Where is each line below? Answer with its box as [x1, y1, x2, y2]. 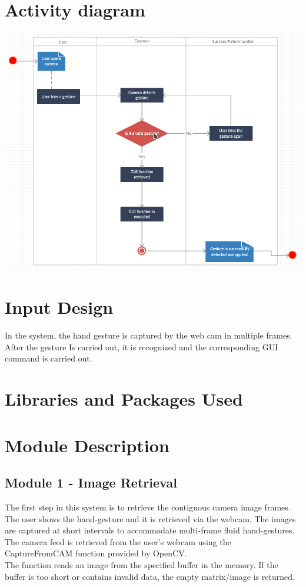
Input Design [5, 295, 114, 319]
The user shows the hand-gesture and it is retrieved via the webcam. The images [5, 512, 296, 525]
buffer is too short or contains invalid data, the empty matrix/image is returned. [5, 570, 295, 582]
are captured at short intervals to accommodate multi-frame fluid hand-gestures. [5, 524, 295, 536]
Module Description [5, 433, 169, 457]
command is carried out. [5, 352, 92, 364]
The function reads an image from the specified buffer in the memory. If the [5, 559, 278, 571]
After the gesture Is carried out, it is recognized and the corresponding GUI [5, 340, 278, 353]
